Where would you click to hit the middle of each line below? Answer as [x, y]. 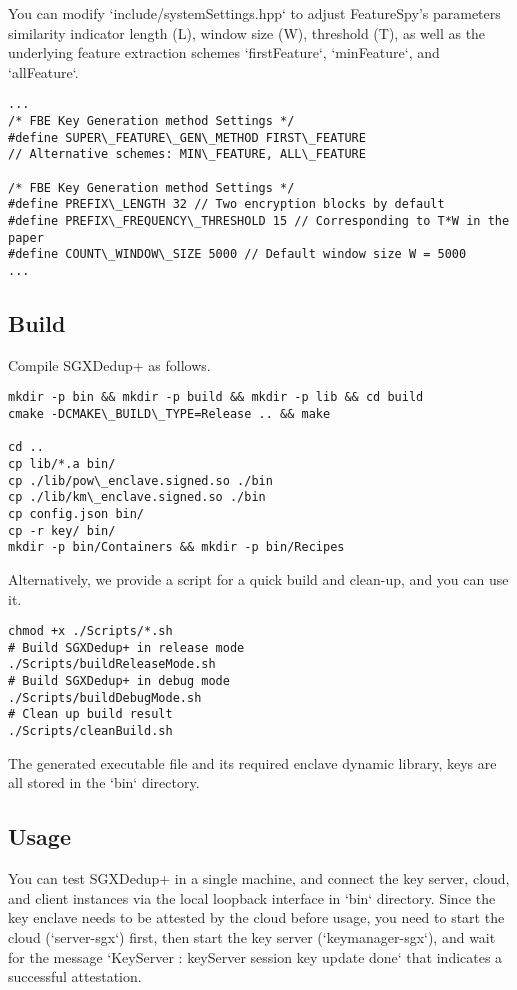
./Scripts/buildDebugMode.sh [105, 697]
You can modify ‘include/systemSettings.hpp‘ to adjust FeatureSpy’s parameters [254, 13]
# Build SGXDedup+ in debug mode [119, 681]
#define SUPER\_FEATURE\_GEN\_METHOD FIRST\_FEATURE [187, 137]
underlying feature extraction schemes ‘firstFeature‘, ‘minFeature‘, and [224, 52]
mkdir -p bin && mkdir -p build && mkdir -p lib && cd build [216, 397]
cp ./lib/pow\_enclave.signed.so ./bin [140, 480]
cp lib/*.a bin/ [62, 464]
